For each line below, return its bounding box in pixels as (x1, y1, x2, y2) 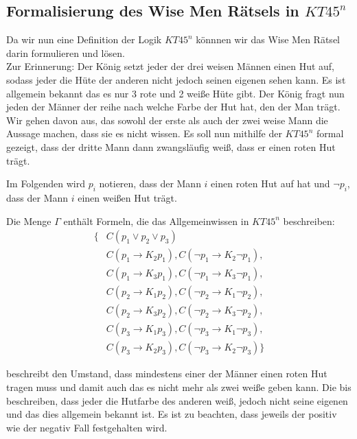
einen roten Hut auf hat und (211, 176, 330, 191)
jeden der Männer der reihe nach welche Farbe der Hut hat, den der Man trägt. (6, 99, 341, 114)
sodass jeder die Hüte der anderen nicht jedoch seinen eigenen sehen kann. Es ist (6, 72, 346, 86)
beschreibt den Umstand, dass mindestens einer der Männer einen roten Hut (6, 366, 327, 381)
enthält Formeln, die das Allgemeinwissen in (63, 213, 249, 228)
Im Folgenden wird (6, 176, 85, 191)
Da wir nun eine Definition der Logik (6, 32, 162, 47)
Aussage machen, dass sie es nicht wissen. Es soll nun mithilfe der (6, 126, 282, 141)
